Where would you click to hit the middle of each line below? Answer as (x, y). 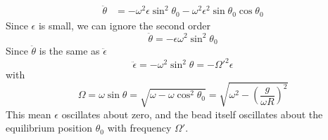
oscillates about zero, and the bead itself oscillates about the (192, 114)
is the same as (69, 50)
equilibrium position (49, 128)
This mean (29, 114)
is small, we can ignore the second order (125, 25)
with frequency (139, 128)
